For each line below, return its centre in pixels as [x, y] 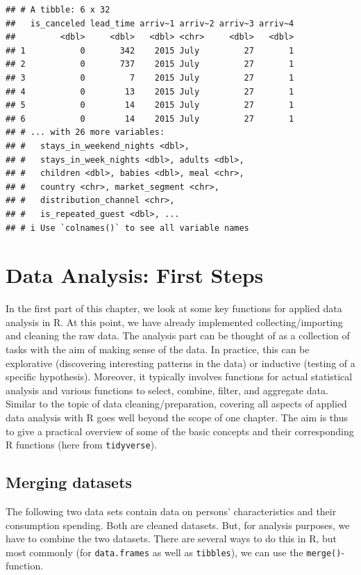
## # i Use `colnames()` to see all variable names [127, 228]
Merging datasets [69, 482]
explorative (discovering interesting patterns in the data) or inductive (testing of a [180, 363]
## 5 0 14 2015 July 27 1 [150, 105]
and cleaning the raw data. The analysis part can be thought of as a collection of [178, 335]
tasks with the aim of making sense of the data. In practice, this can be [158, 349]
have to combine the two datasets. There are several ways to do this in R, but [171, 538]
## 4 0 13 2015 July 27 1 [150, 91]
